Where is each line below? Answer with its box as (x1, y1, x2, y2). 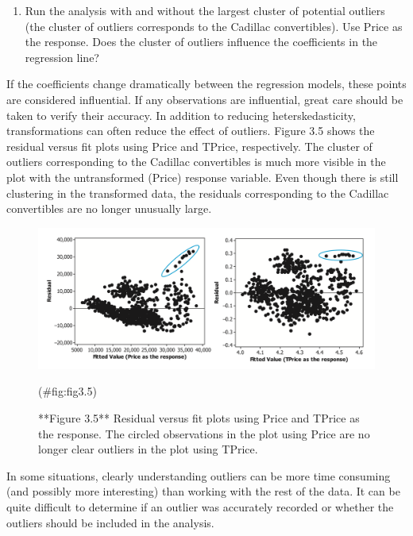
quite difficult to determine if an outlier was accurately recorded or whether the (6, 498, 394, 515)
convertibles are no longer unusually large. (6, 200, 212, 217)
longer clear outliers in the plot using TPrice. (38, 441, 258, 457)
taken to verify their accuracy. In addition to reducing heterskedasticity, (6, 106, 356, 123)
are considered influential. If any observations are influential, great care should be (6, 91, 403, 107)
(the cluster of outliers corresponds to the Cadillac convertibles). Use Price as (25, 17, 403, 34)
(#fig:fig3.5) (38, 383, 97, 399)
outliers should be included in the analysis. (6, 514, 214, 530)
